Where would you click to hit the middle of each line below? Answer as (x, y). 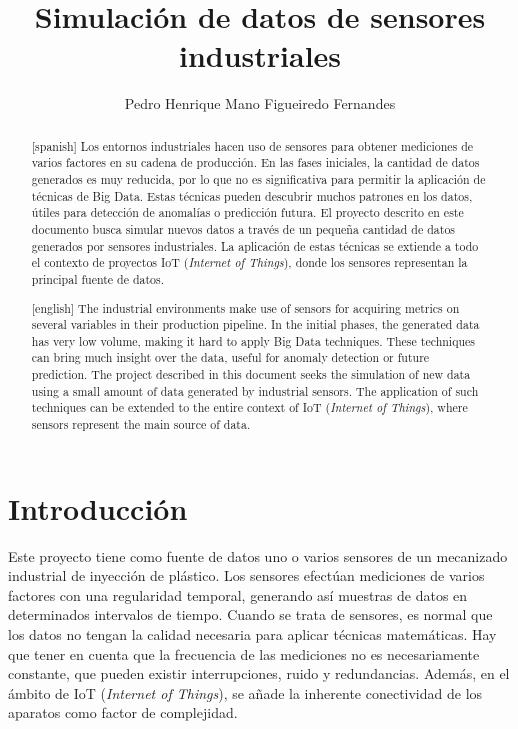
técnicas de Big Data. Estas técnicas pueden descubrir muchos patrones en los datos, (252, 195)
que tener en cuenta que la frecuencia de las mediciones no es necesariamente (244, 653)
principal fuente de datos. (98, 278)
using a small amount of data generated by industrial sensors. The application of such (255, 390)
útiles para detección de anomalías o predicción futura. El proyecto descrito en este (247, 212)
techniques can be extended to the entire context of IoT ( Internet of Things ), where (249, 407)
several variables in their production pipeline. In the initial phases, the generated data (255, 324)
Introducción (98, 507)
